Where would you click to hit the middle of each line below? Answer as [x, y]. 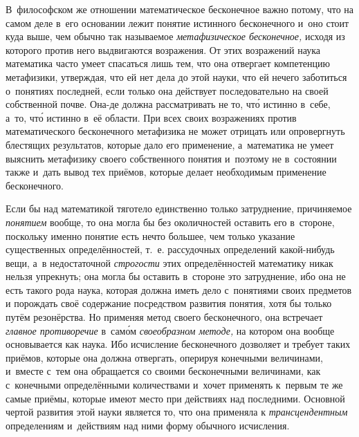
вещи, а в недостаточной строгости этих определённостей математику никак [169, 262]
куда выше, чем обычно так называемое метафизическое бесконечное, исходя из [175, 36]
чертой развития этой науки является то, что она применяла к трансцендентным [177, 412]
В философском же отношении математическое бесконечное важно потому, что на [180, 9]
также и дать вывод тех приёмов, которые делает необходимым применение [166, 172]
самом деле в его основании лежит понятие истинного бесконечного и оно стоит [177, 22]
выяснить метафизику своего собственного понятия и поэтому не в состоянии [171, 158]
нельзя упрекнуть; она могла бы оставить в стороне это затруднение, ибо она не [176, 276]
